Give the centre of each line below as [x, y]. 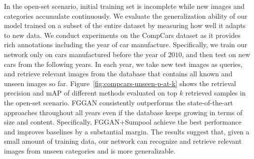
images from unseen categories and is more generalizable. [90, 150]
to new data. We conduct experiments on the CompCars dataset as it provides [122, 35]
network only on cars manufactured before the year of [85, 54]
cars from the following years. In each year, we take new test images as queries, [123, 64]
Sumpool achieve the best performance [183, 122]
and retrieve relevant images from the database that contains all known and [118, 74]
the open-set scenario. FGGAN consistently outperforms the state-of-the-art [119, 102]
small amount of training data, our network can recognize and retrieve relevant [123, 141]
